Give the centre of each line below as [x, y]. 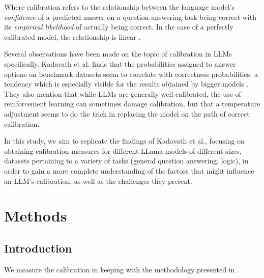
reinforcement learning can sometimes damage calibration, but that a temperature [132, 104]
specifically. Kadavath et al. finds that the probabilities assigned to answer [120, 63]
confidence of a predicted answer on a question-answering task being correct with [130, 17]
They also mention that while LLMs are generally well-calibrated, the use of [123, 93]
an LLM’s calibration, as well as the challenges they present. [98, 180]
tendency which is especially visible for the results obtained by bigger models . [126, 84]
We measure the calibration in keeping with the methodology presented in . [122, 269]
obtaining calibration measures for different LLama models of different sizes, [123, 150]
